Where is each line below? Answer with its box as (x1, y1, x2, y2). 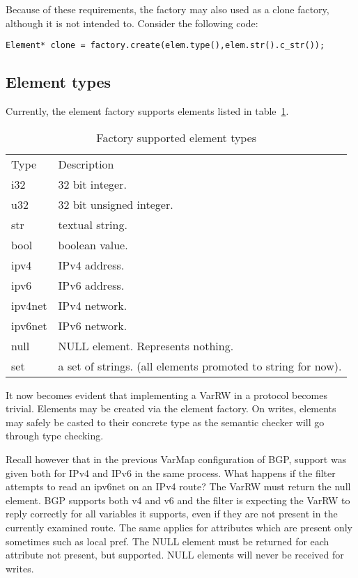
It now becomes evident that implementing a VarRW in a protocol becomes (6, 387, 327, 402)
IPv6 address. (58, 276, 125, 293)
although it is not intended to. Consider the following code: (6, 15, 258, 30)
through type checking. (6, 428, 104, 443)
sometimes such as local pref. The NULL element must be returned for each (6, 533, 329, 548)
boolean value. (58, 236, 128, 253)
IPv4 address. (58, 256, 125, 273)
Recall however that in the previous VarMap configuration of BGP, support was (6, 452, 347, 467)
